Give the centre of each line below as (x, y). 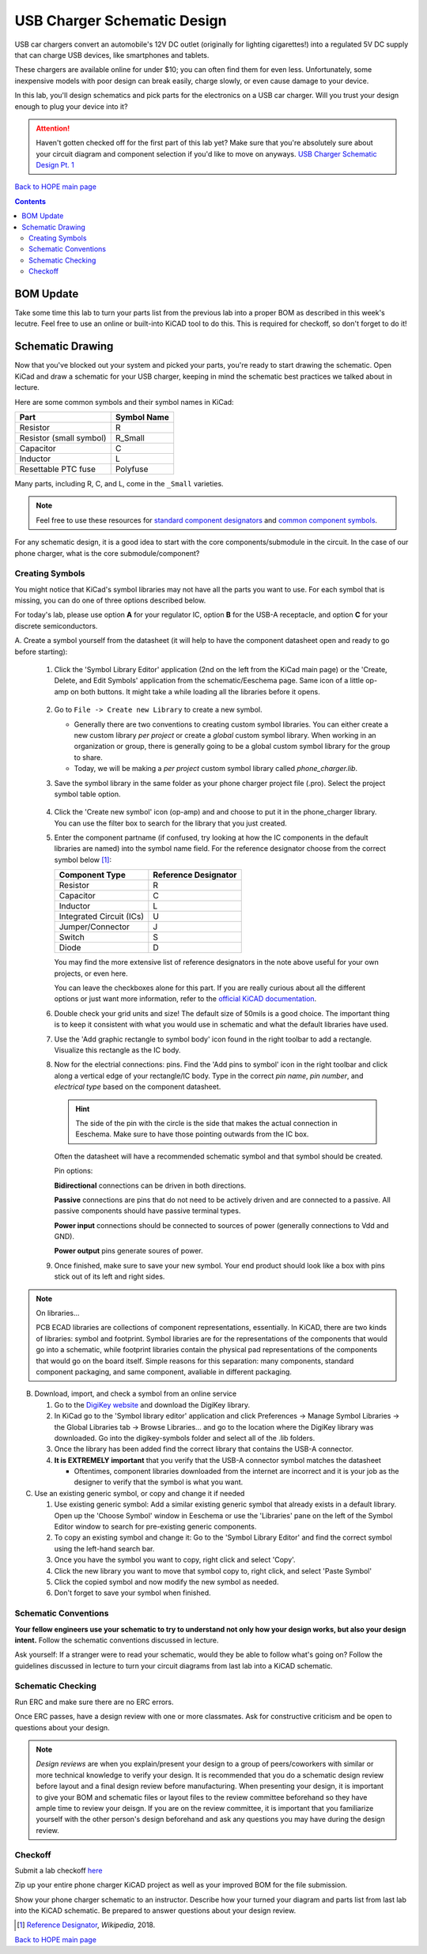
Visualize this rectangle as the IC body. (117, 1050)
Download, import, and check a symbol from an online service (136, 1394)
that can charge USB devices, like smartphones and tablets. (112, 55)
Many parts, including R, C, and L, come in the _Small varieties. (119, 483)
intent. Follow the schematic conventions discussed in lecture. (117, 1640)
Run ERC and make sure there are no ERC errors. (94, 1702)
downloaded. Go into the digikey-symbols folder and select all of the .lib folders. (185, 1438)
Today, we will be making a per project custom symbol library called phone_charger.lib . (216, 769)
